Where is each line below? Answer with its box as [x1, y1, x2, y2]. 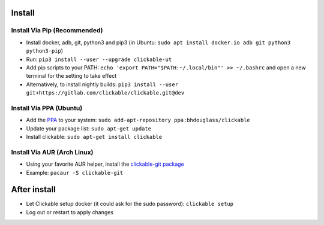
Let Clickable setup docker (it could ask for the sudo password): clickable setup [26, 200, 234, 208]
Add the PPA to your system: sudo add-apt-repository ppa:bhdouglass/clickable [26, 117, 250, 124]
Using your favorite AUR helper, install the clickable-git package [26, 160, 184, 168]
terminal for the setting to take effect [26, 72, 117, 80]
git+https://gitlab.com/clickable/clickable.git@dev [26, 90, 185, 96]
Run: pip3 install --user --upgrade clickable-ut [26, 56, 172, 63]
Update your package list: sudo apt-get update [26, 124, 152, 132]
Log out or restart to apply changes [26, 208, 114, 215]
